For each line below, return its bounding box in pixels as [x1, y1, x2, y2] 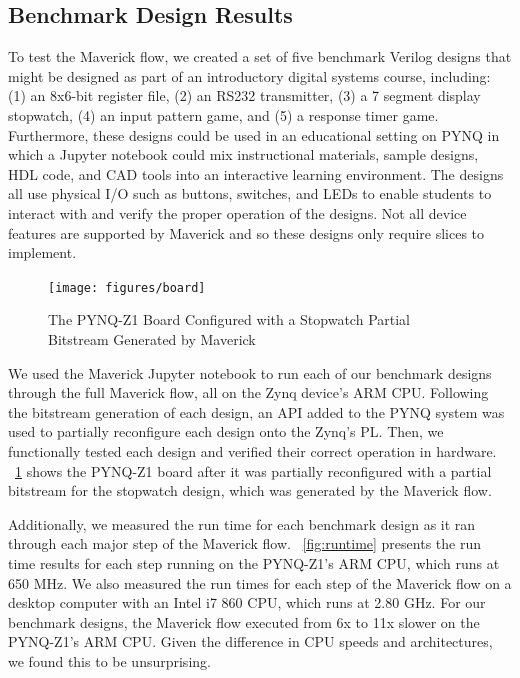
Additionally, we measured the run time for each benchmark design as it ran [8, 513, 476, 534]
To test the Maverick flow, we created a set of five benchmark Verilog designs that [8, 46, 512, 67]
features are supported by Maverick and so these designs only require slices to [8, 222, 485, 243]
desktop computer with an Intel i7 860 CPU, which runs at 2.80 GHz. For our [8, 592, 486, 613]
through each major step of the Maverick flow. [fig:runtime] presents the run [8, 533, 481, 554]
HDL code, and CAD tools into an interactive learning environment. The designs [8, 163, 504, 184]
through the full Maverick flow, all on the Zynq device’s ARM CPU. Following [8, 382, 489, 403]
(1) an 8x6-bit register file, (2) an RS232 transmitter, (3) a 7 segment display [8, 85, 481, 106]
